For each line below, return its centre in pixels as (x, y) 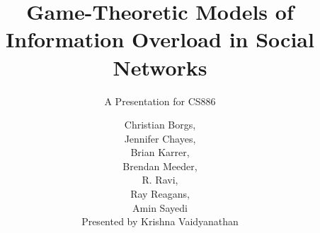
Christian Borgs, (160, 125)
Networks (160, 67)
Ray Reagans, (160, 194)
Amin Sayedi (160, 207)
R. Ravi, (160, 180)
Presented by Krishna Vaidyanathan (160, 221)
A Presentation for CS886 (160, 101)
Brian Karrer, (160, 152)
